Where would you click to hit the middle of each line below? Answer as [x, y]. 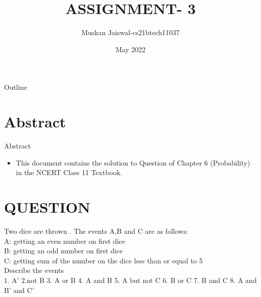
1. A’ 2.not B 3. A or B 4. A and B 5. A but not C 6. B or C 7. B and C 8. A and [130, 280]
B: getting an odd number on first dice [63, 251]
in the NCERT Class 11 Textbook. [69, 172]
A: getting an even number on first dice [65, 241]
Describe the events [34, 270]
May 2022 [130, 49]
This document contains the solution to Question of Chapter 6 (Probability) [133, 162]
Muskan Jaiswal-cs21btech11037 [130, 32]
